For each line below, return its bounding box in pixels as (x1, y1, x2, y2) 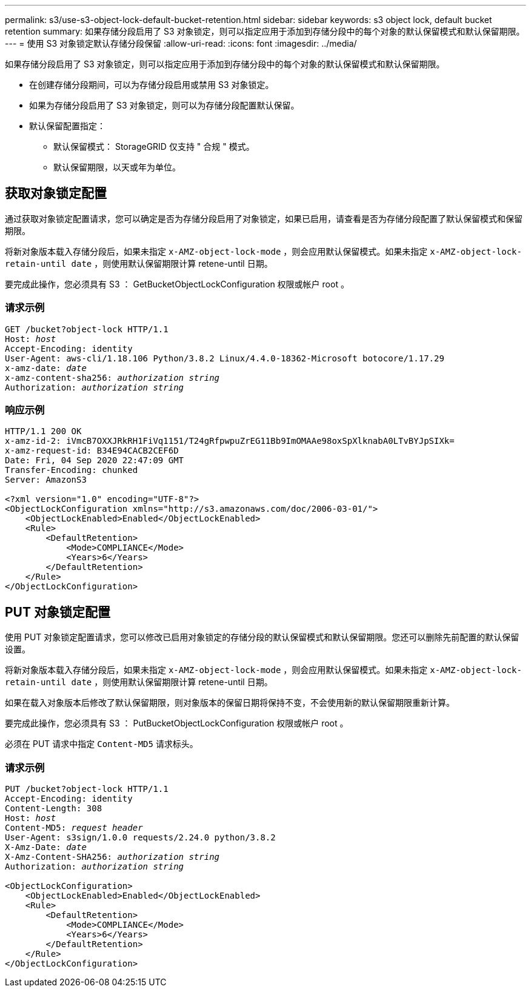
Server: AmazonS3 (5, 475, 87, 485)
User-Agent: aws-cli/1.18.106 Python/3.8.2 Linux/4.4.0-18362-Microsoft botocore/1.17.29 (5, 353, 444, 363)
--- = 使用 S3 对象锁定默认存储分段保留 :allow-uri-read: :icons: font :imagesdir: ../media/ (5, 38, 357, 49)
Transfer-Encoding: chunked (5, 465, 138, 475)
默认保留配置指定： (29, 121, 105, 131)
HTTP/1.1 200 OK (5, 426, 82, 437)
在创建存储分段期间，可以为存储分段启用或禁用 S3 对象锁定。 (29, 79, 274, 90)
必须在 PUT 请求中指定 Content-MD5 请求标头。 (5, 739, 198, 749)
